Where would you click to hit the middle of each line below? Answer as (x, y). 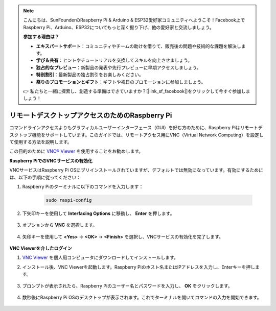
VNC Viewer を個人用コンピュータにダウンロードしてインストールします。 (100, 257)
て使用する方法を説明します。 (41, 142)
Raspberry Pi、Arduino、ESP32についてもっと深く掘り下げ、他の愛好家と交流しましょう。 (119, 27)
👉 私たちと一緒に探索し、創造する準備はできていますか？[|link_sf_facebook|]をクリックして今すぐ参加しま (137, 91)
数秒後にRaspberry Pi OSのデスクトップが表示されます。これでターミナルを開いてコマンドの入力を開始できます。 (142, 297)
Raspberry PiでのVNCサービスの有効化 (51, 160)
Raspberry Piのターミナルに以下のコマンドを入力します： (83, 186)
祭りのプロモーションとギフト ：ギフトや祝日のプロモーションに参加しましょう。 (121, 82)
